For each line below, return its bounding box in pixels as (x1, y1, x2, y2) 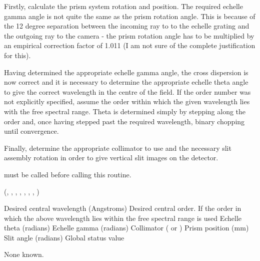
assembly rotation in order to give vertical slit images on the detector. (4, 152, 218, 163)
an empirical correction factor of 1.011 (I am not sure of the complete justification (4, 40, 255, 51)
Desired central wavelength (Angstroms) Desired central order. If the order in (4, 203, 241, 213)
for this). (4, 50, 31, 60)
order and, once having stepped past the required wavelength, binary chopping (4, 116, 245, 126)
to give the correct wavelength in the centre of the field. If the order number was (4, 86, 251, 97)
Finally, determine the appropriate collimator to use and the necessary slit (4, 142, 231, 153)
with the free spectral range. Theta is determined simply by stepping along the (4, 106, 246, 116)
